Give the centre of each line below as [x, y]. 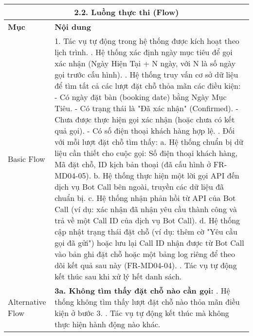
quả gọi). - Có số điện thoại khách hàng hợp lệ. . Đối [145, 130]
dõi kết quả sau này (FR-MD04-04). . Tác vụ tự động [146, 265]
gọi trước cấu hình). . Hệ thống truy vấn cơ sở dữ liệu [146, 74]
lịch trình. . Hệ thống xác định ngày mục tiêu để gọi [144, 52]
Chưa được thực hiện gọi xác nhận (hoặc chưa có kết [145, 119]
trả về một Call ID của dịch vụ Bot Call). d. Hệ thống [147, 220]
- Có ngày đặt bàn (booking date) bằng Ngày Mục [141, 97]
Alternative [27, 302]
